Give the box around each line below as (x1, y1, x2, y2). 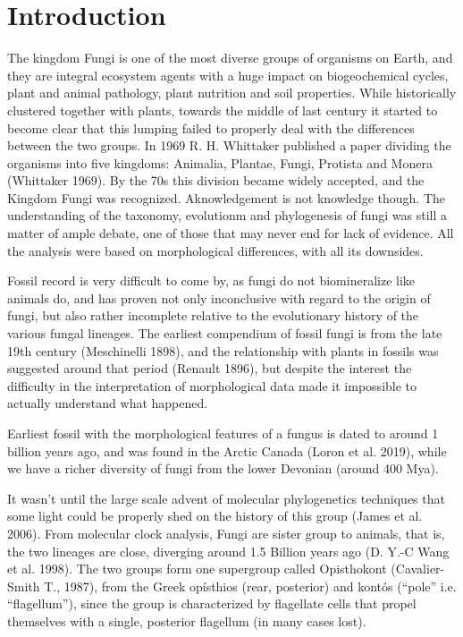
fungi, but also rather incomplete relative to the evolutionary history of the (7, 306, 419, 325)
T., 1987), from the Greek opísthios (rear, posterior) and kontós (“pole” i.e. (44, 576, 457, 595)
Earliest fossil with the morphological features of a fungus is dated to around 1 (7, 424, 439, 442)
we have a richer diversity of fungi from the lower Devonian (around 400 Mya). (7, 459, 439, 478)
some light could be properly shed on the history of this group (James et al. (7, 506, 423, 525)
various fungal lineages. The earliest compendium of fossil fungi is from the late (7, 324, 442, 343)
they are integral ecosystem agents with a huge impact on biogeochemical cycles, (7, 65, 449, 84)
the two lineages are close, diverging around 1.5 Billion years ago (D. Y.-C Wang (7, 541, 450, 560)
